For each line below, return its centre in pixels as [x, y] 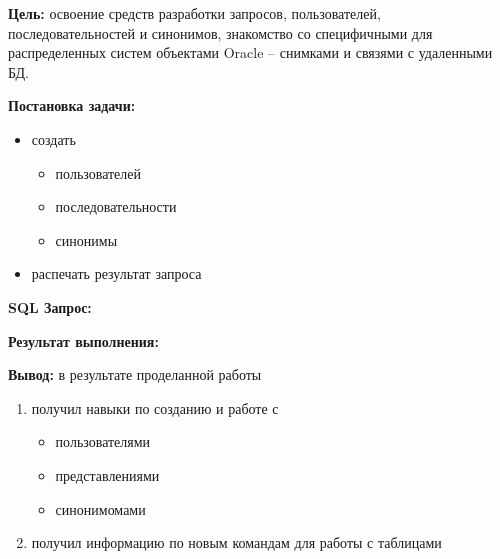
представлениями [107, 474]
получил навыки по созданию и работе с [155, 407]
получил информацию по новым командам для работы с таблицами [236, 542]
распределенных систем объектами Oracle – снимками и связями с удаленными [250, 52]
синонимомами [100, 508]
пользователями [103, 441]
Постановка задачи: [72, 105]
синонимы [86, 239]
